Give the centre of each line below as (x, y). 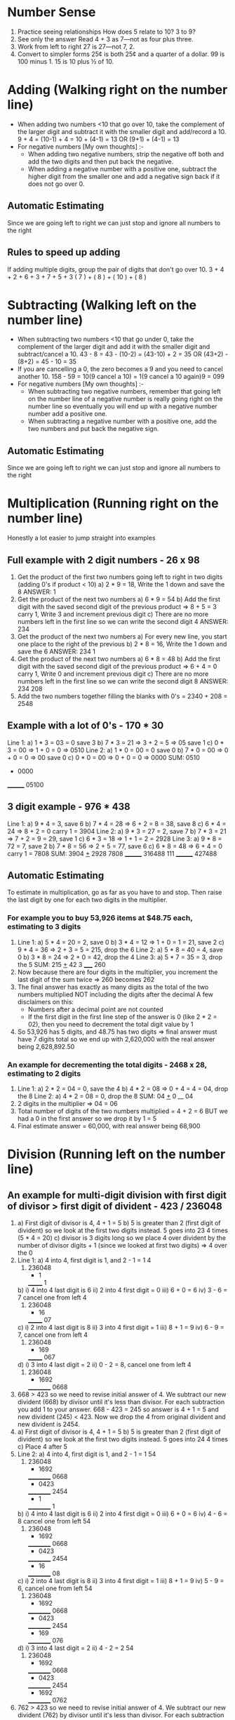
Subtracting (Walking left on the (102, 305)
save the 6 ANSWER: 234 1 (56, 651)
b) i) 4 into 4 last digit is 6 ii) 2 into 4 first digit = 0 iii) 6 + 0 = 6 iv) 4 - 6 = (122, 1514)
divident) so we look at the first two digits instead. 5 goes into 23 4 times (122, 1231)
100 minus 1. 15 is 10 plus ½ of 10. (66, 61)
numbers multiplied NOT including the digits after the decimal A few (115, 994)
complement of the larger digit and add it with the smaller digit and (114, 347)
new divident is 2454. (49, 1425)
